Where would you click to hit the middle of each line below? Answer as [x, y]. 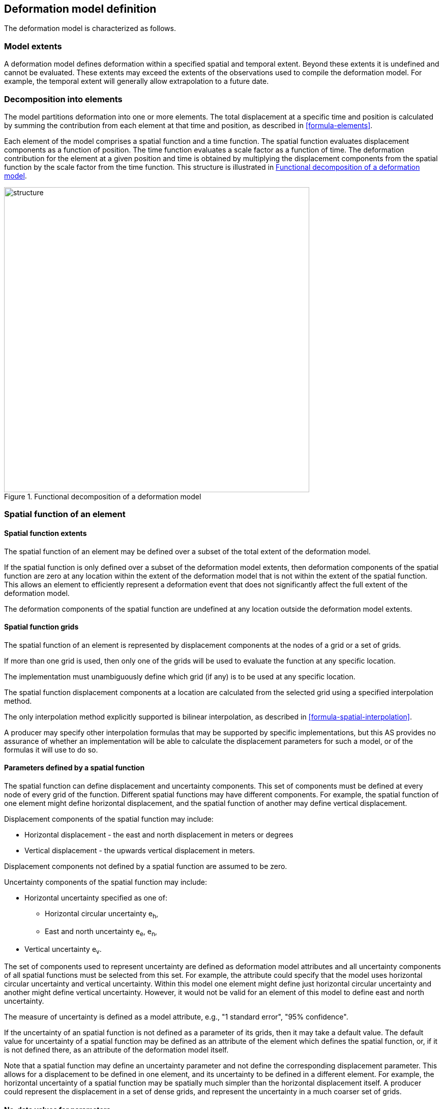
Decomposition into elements [63, 99]
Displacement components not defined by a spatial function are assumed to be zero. [146, 866]
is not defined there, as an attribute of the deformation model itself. [116, 1050]
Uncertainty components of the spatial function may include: [106, 882]
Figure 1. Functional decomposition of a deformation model [103, 496]
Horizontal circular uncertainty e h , [101, 914]
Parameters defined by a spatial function [75, 768]
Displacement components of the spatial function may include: [109, 819]
